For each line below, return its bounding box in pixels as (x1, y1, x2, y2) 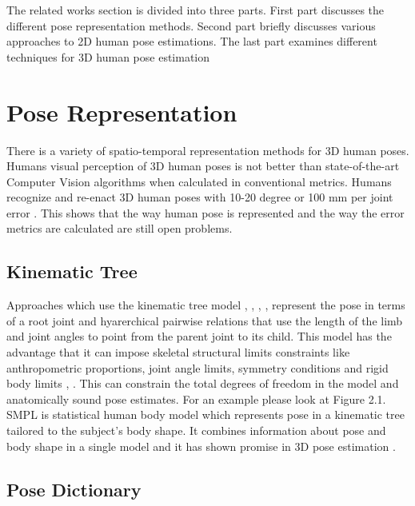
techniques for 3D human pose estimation (6, 48, 210, 65)
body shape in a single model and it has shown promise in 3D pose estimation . (6, 437, 396, 454)
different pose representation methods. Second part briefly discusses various (6, 17, 376, 34)
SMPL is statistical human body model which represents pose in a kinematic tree (6, 406, 405, 423)
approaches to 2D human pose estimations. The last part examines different (6, 33, 377, 50)
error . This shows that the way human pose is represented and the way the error (6, 204, 405, 221)
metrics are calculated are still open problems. (6, 220, 233, 237)
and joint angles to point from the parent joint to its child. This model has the (6, 328, 392, 345)
